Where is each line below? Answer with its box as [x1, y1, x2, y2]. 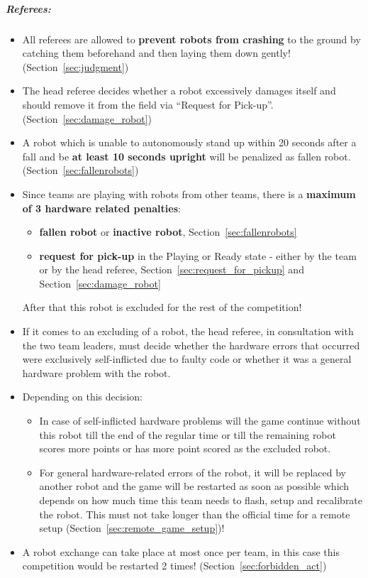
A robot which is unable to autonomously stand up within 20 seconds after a [22, 135, 357, 150]
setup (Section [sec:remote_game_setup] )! [39, 520, 225, 535]
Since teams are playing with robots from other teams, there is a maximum [22, 186, 356, 201]
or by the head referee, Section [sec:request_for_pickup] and [39, 262, 304, 277]
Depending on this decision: [22, 389, 143, 404]
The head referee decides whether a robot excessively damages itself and [22, 83, 336, 98]
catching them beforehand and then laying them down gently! [22, 45, 291, 60]
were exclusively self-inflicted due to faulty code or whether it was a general [22, 351, 352, 366]
